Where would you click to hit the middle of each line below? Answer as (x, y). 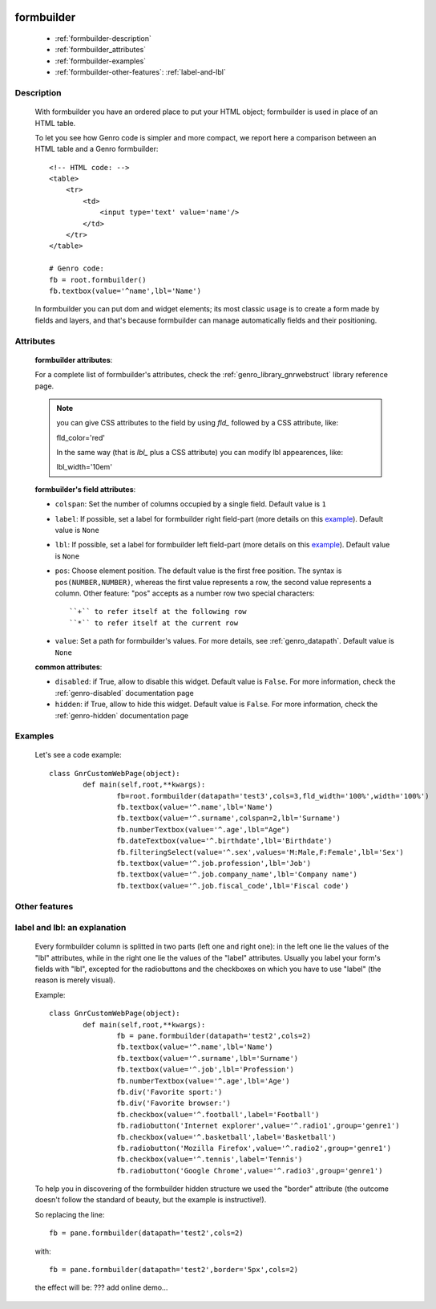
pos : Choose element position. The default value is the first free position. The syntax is (198, 571)
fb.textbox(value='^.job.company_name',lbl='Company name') (237, 874)
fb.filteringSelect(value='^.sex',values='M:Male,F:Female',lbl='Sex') (260, 852)
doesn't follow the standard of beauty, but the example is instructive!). (151, 1200)
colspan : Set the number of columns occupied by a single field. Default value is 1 (190, 504)
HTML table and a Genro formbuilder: (97, 149)
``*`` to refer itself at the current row (154, 623)
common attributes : (69, 667)
